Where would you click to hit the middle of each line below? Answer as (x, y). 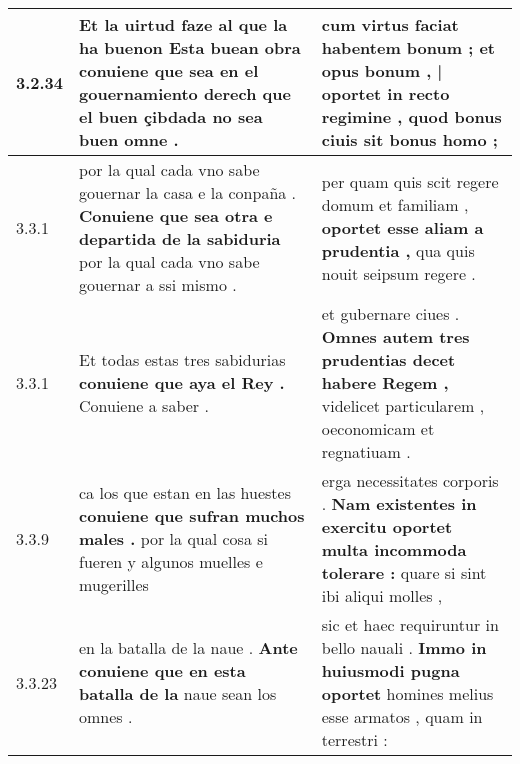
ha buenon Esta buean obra (190, 47)
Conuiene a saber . (144, 405)
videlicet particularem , (403, 405)
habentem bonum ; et (408, 47)
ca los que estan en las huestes (185, 492)
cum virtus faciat (390, 24)
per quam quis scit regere (410, 181)
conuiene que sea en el (169, 70)
